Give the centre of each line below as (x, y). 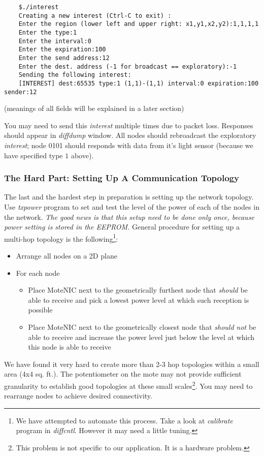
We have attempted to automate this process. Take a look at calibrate (124, 420)
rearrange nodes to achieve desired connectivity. (78, 396)
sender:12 (21, 92)
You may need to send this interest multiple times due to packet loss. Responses (129, 125)
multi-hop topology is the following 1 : (61, 238)
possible (40, 310)
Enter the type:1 (48, 32)
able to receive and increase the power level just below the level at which (141, 337)
